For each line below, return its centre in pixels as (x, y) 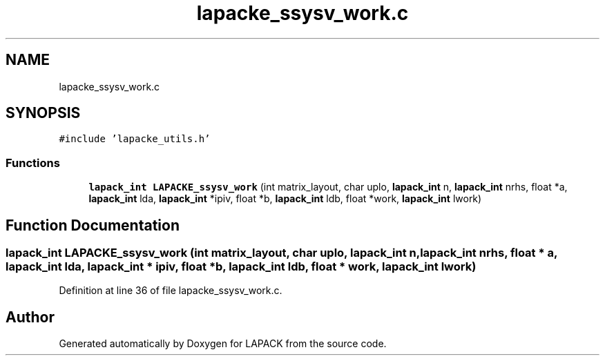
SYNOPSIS (43, 113)
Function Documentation (93, 225)
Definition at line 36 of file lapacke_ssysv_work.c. (171, 291)
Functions (33, 163)
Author (30, 317)
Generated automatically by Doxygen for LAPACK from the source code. (223, 344)
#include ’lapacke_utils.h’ (135, 139)
